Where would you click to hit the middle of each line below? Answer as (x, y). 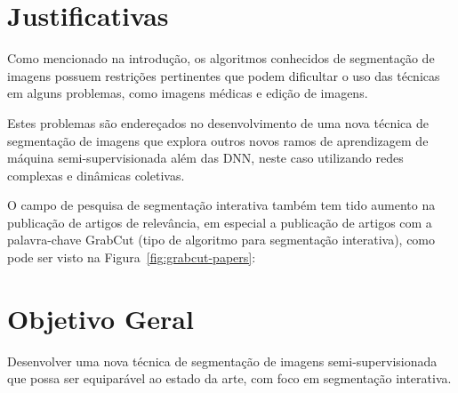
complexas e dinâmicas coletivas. (96, 175)
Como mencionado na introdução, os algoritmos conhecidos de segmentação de (221, 58)
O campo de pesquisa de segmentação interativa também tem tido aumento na (221, 205)
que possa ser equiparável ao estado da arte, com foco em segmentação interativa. (229, 378)
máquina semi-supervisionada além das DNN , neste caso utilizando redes (205, 158)
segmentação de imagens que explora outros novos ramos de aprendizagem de (218, 140)
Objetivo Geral (100, 318)
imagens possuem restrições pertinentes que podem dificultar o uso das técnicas (224, 75)
